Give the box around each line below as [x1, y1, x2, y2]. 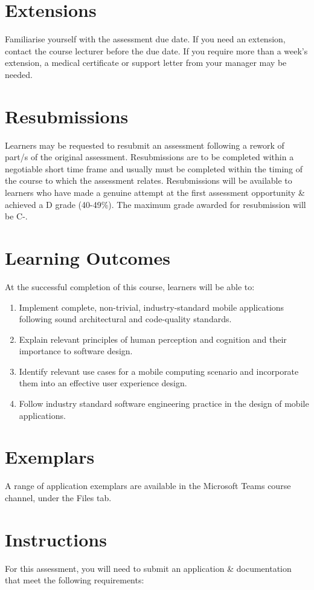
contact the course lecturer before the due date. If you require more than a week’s [5, 44, 308, 57]
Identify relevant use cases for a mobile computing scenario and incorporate [19, 365, 299, 377]
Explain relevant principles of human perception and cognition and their [19, 332, 287, 345]
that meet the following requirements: [5, 574, 144, 586]
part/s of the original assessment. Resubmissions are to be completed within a [5, 151, 294, 163]
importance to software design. [19, 345, 133, 357]
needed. [5, 68, 33, 80]
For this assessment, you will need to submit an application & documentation [5, 562, 292, 574]
